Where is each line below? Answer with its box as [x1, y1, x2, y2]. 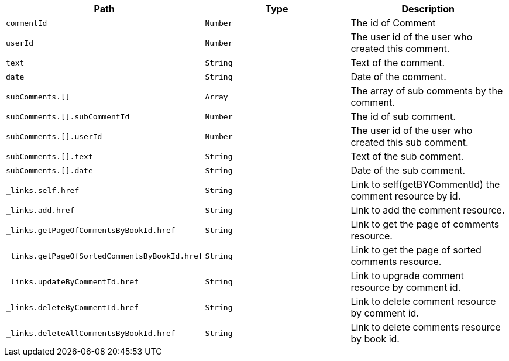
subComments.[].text [6, 152, 93, 161]
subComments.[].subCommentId [6, 112, 130, 121]
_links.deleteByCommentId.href [6, 302, 139, 312]
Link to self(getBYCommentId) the [350, 178, 500, 190]
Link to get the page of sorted [350, 244, 482, 256]
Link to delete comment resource [350, 295, 496, 307]
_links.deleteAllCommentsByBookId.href [6, 328, 176, 338]
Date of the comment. [350, 71, 446, 82]
